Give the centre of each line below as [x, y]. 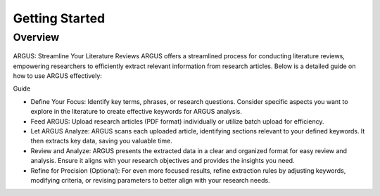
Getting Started [59, 18]
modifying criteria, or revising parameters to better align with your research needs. [150, 180]
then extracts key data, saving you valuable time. [101, 141]
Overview [36, 37]
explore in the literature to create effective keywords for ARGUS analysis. [136, 112]
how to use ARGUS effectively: [57, 76]
